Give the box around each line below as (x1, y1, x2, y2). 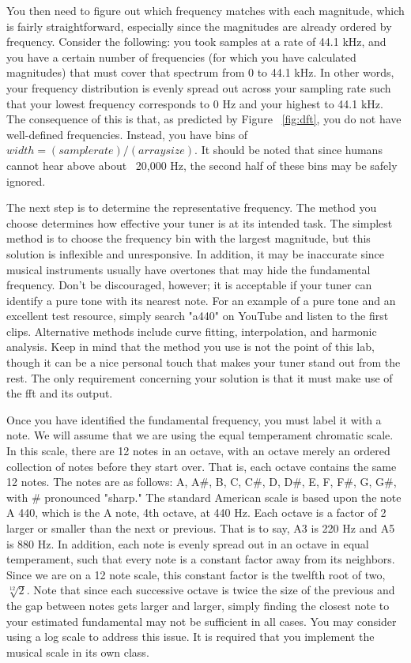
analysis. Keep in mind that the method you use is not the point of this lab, (6, 338, 375, 355)
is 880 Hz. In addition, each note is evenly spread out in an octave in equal (6, 535, 369, 552)
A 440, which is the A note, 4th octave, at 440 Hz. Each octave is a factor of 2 (6, 504, 386, 521)
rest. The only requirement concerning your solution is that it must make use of (6, 369, 393, 386)
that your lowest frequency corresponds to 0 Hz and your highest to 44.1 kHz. (6, 95, 383, 111)
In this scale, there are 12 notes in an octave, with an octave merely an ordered (6, 443, 390, 459)
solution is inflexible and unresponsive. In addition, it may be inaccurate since (6, 245, 385, 262)
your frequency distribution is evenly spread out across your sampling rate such (6, 79, 391, 96)
